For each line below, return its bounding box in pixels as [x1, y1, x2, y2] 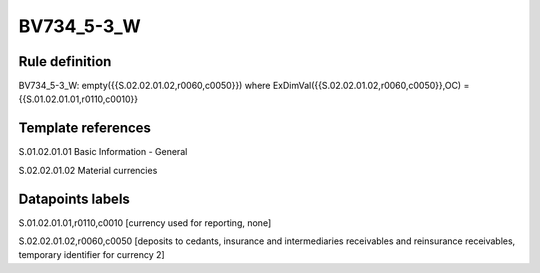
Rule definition [18, 53, 112, 70]
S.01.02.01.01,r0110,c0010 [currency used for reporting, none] [18, 216, 272, 229]
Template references [18, 120, 152, 137]
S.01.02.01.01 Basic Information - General [18, 146, 188, 158]
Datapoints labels [18, 190, 130, 207]
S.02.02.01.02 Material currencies [18, 164, 158, 176]
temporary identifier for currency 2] [18, 249, 165, 261]
